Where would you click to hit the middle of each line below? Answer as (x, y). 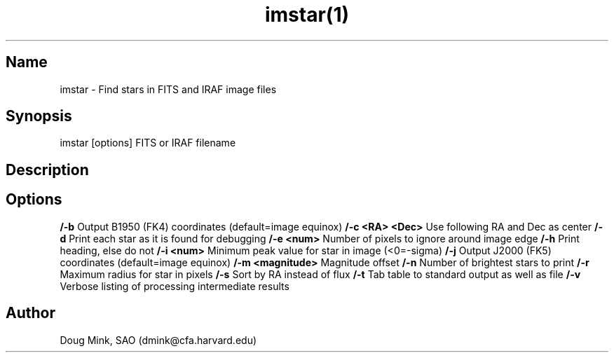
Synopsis (39, 116)
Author (30, 313)
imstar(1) (307, 15)
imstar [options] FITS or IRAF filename (148, 143)
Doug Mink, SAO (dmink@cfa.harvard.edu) (158, 340)
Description (47, 170)
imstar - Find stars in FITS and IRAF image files (168, 89)
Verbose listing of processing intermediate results (175, 286)
